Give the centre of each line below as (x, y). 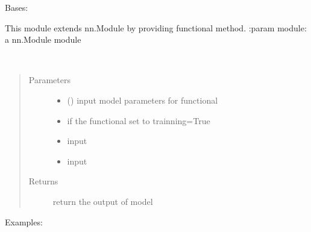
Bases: (17, 7)
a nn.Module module (43, 39)
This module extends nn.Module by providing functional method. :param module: (156, 27)
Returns (43, 181)
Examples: (24, 221)
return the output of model (103, 201)
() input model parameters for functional (143, 100)
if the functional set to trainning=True (139, 120)
